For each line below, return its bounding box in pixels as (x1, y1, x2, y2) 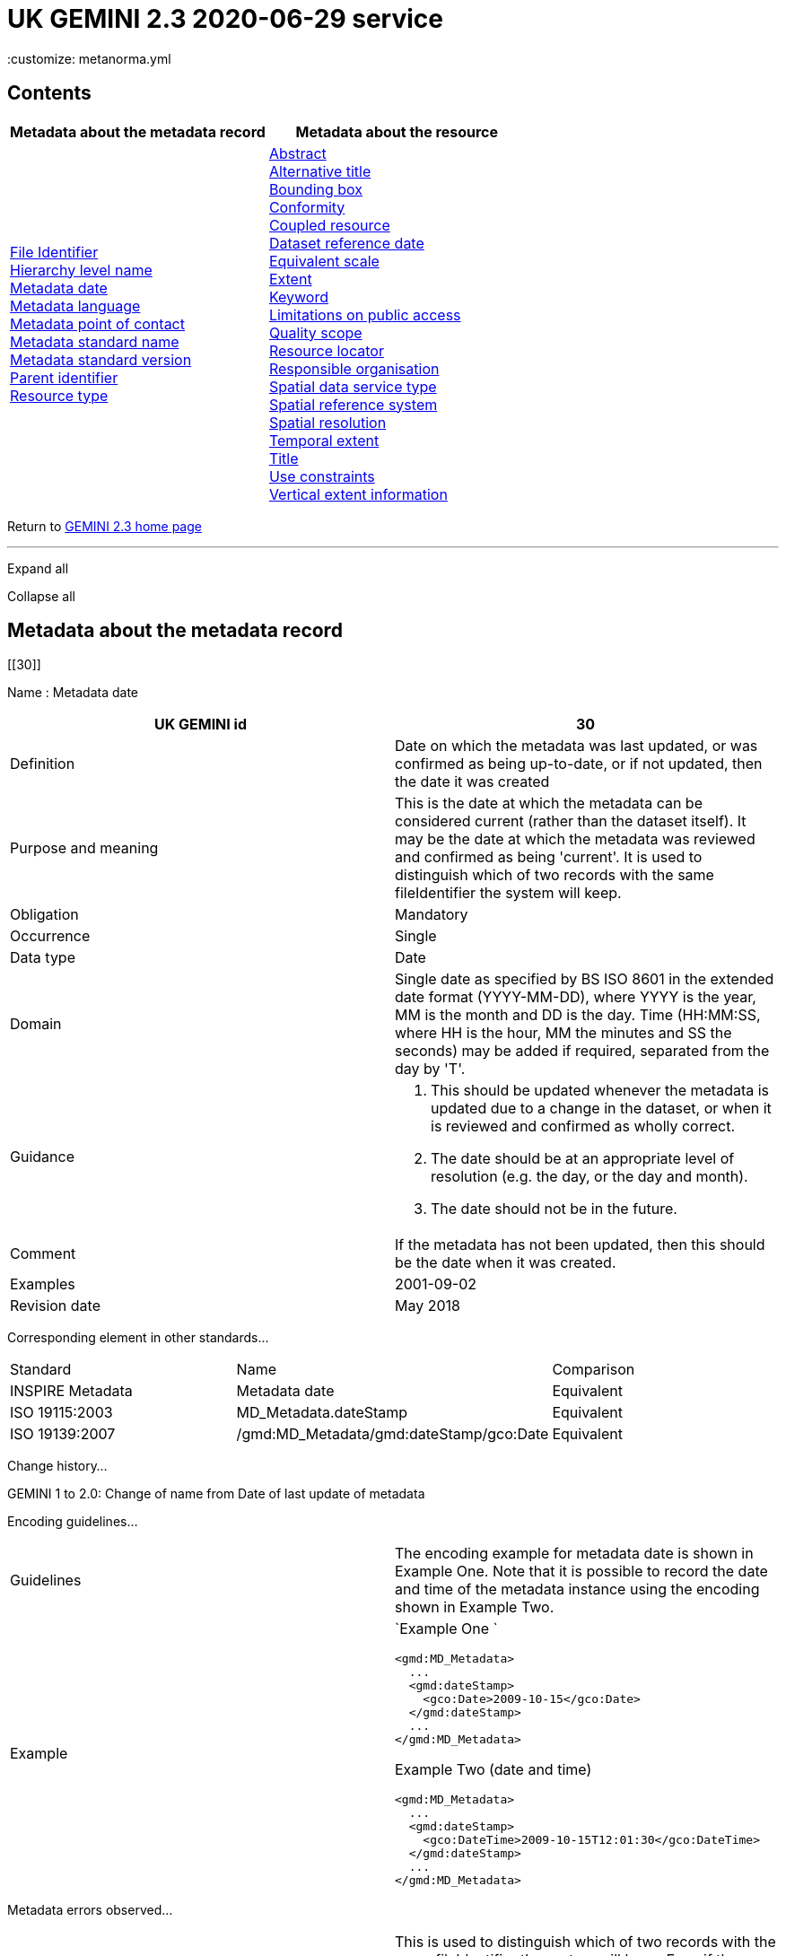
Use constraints (268, 467, 375, 485)
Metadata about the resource (295, 122, 499, 141)
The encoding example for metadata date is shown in (395, 1544, 754, 1563)
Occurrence (10, 927, 91, 946)
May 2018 (395, 1297, 460, 1315)
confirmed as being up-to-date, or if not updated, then (395, 755, 763, 773)
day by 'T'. (395, 1060, 466, 1078)
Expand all (7, 560, 69, 576)
